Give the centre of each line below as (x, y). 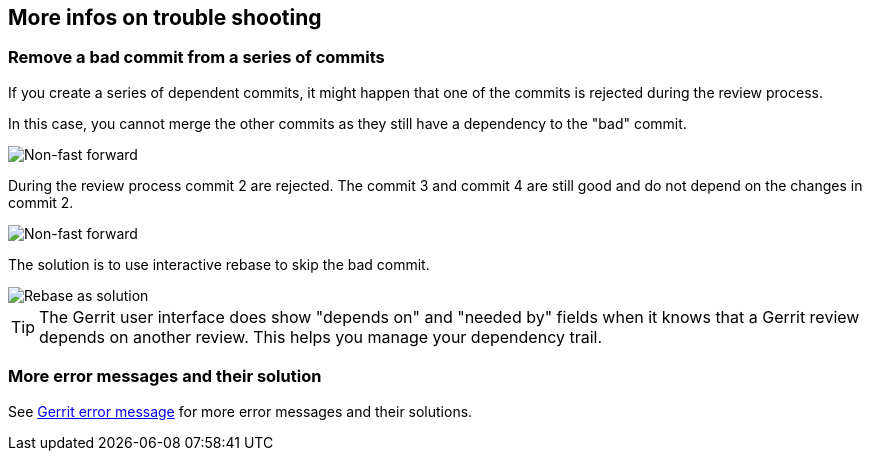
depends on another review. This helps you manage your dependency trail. (321, 336)
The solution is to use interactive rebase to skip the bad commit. (219, 264)
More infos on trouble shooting (165, 17)
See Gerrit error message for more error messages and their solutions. (240, 411)
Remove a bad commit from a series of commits (196, 57)
